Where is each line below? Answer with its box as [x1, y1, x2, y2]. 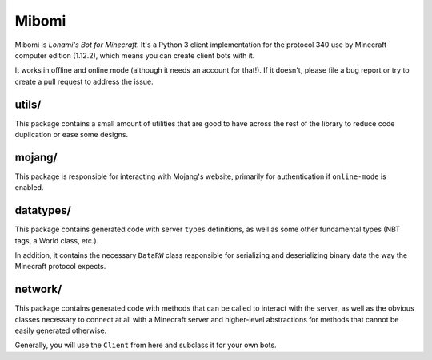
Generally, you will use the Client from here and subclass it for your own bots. [14, 340, 277, 350]
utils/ [14, 97, 42, 111]
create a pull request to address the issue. [14, 77, 154, 86]
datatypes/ [14, 204, 71, 217]
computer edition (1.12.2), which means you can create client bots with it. [14, 50, 255, 60]
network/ [14, 283, 62, 296]
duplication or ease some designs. [14, 130, 128, 140]
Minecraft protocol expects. [14, 262, 106, 271]
